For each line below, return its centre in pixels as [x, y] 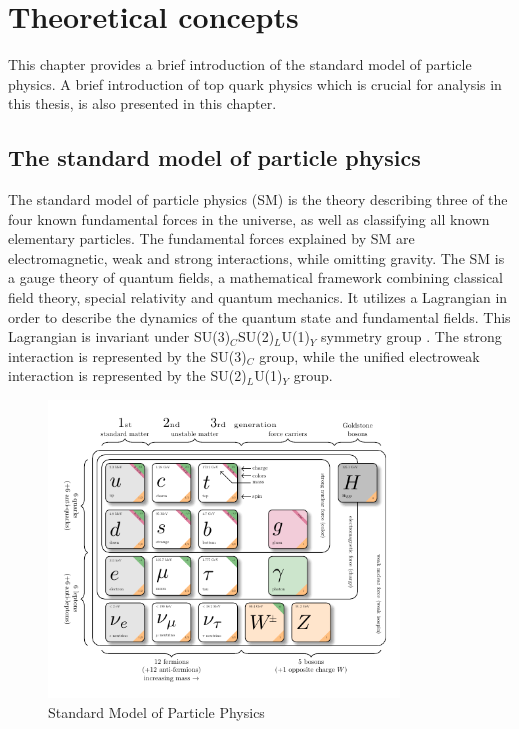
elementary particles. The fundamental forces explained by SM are [211, 238]
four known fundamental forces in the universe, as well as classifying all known [249, 218]
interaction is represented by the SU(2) [127, 375]
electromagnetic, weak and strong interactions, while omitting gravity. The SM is [256, 257]
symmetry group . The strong [411, 336]
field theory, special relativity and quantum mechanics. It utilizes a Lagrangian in [258, 297]
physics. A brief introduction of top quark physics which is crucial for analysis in [255, 83]
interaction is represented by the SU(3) [127, 355]
